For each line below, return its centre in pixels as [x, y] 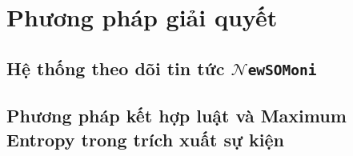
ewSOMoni [282, 70]
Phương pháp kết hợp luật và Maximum [176, 116]
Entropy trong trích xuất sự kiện [146, 139]
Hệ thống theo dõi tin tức [116, 68]
